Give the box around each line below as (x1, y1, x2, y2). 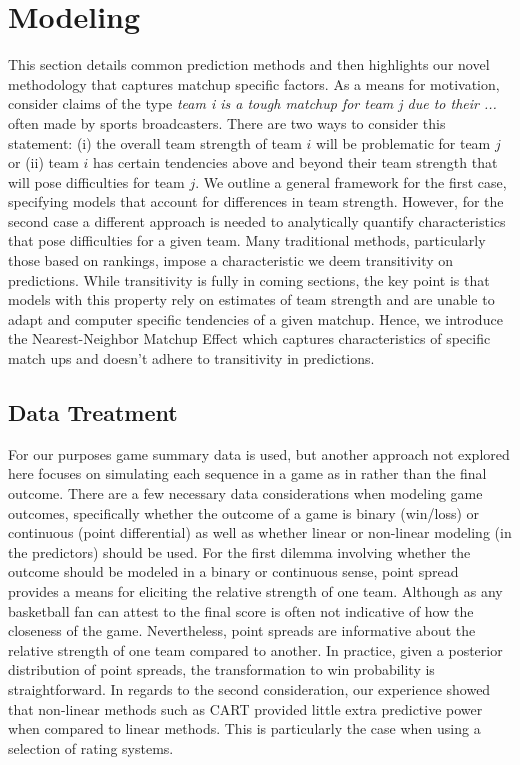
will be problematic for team (315, 132, 491, 153)
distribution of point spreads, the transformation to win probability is (8, 659, 435, 680)
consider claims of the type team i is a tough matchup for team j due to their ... (8, 93, 497, 114)
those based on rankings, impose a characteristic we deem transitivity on (8, 250, 454, 271)
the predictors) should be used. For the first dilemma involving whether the (8, 541, 471, 562)
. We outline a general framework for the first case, (195, 171, 507, 192)
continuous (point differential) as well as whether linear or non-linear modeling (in (8, 522, 512, 543)
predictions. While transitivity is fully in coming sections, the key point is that (8, 269, 490, 290)
